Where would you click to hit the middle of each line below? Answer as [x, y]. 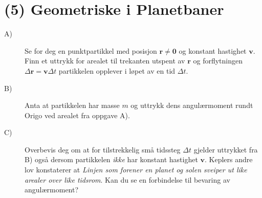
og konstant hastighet [213, 50]
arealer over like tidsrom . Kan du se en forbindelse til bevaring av [127, 179]
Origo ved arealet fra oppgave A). [77, 115]
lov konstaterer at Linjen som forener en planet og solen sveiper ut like [136, 170]
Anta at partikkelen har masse [72, 105]
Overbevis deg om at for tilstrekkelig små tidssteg [103, 149]
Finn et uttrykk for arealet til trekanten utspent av [105, 61]
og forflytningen [218, 61]
